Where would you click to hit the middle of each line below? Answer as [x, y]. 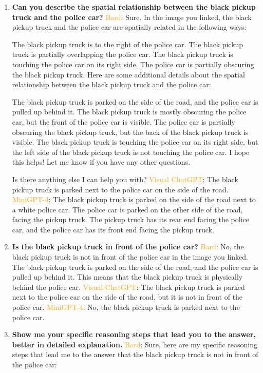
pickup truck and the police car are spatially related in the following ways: [129, 27]
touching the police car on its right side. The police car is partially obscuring [133, 64]
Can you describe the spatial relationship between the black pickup [134, 7]
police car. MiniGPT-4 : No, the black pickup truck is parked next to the [126, 307]
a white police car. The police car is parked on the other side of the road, [127, 209]
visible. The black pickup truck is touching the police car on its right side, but [135, 142]
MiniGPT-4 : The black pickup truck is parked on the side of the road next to [134, 199]
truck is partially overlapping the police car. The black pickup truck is [123, 54]
